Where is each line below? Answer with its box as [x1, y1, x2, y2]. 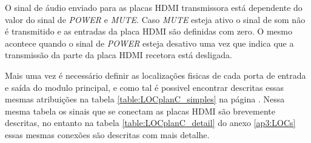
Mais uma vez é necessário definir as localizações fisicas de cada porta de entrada [5, 68, 306, 81]
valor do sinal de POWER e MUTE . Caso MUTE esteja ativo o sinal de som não [5, 13, 306, 25]
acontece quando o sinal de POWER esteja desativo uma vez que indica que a [5, 36, 294, 49]
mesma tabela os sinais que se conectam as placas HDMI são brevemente [5, 104, 276, 117]
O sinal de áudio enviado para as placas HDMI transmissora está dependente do [5, 1, 303, 13]
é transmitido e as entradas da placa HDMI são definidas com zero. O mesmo [5, 25, 292, 38]
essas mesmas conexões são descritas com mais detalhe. [5, 128, 210, 141]
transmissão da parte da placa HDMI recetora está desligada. [5, 48, 232, 61]
